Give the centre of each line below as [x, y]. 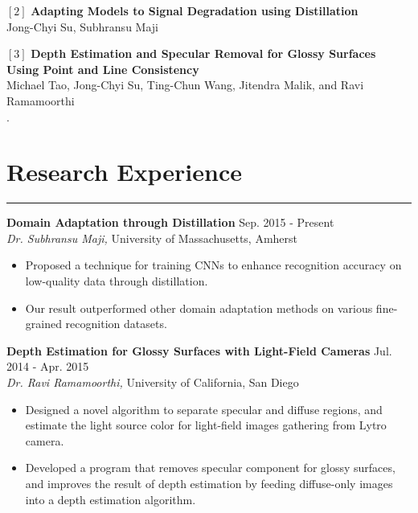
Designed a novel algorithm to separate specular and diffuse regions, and [204, 409]
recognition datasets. [116, 324]
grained [43, 324]
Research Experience [124, 172]
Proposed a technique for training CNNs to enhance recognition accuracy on [213, 265]
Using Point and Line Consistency [103, 69]
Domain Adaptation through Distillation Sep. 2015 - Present [170, 222]
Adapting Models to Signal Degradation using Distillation [195, 10]
